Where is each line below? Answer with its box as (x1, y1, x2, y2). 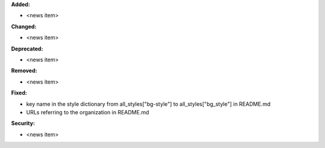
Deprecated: (11, 45, 43, 52)
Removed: (11, 67, 37, 75)
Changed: (11, 23, 37, 30)
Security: (11, 120, 36, 127)
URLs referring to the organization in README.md (26, 108, 150, 116)
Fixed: (11, 89, 27, 96)
